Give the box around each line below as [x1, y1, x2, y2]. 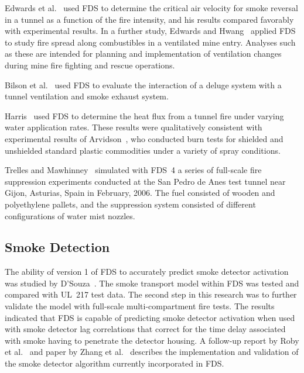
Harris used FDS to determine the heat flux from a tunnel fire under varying [5, 109, 284, 122]
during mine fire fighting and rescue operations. [5, 58, 175, 71]
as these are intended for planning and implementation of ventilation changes [5, 47, 282, 60]
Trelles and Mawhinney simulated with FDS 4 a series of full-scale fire [5, 164, 262, 176]
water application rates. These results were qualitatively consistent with [5, 121, 262, 133]
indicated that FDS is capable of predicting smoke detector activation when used [5, 311, 295, 323]
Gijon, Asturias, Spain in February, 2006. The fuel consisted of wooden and [5, 186, 275, 199]
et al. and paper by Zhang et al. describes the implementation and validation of [5, 346, 299, 358]
